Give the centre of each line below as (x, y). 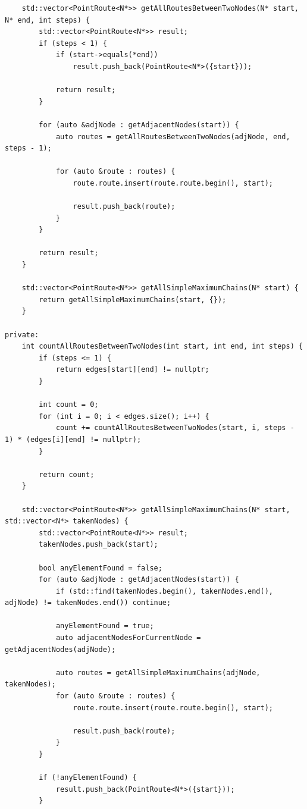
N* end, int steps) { (48, 20)
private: (22, 335)
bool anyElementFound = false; (101, 568)
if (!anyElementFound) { (88, 778)
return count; (67, 474)
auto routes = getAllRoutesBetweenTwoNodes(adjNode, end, (173, 137)
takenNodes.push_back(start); (98, 545)
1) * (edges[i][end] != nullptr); (73, 439)
